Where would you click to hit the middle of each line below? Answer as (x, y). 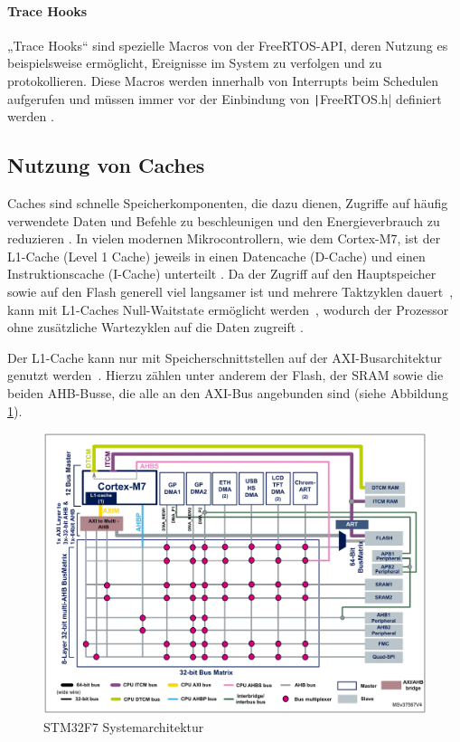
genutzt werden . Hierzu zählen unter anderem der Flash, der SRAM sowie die (225, 375)
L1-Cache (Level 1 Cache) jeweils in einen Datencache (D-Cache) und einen (216, 256)
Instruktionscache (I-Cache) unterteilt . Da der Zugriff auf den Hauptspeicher (222, 274)
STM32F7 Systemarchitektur (124, 726)
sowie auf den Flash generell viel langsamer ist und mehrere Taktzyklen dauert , (230, 291)
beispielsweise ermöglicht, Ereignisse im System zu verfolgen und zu (195, 63)
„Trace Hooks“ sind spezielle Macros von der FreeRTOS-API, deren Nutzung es (228, 45)
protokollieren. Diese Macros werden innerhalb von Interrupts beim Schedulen (223, 80)
